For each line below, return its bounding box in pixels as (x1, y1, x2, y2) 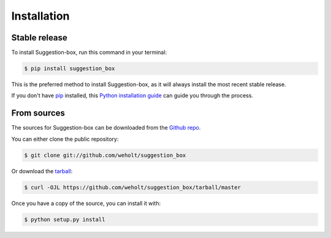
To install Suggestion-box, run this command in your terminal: (11, 49, 167, 56)
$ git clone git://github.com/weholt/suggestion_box (24, 152, 186, 158)
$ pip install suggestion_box (24, 65, 115, 72)
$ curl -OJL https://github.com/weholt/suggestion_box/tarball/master (24, 184, 242, 191)
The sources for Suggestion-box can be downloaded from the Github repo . (11, 124, 201, 132)
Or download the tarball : (11, 167, 73, 174)
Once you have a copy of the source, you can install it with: (11, 199, 161, 207)
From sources (11, 108, 66, 119)
